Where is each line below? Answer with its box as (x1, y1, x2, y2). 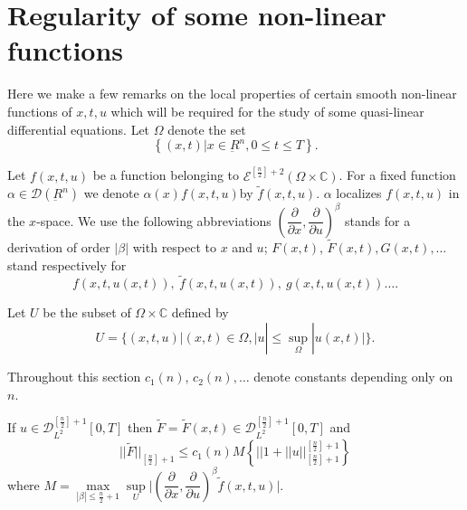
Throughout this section (7, 367, 141, 386)
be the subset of (43, 303, 131, 322)
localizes (336, 184, 382, 203)
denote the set (167, 119, 246, 138)
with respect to (132, 238, 217, 257)
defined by (171, 303, 229, 322)
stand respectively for (7, 255, 127, 274)
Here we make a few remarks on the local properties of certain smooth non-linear (7, 84, 457, 103)
